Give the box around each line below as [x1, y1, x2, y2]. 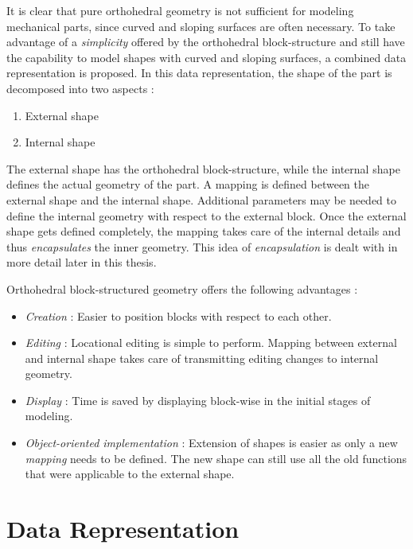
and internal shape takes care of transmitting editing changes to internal [25, 349, 379, 366]
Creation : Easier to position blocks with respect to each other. [25, 307, 332, 324]
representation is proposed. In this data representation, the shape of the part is [6, 64, 392, 81]
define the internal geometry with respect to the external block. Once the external [6, 207, 407, 224]
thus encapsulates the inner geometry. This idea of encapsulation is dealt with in [6, 238, 398, 255]
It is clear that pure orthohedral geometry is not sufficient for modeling [6, 2, 354, 18]
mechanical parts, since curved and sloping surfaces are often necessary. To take [6, 18, 395, 34]
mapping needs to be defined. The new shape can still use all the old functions [25, 450, 407, 466]
